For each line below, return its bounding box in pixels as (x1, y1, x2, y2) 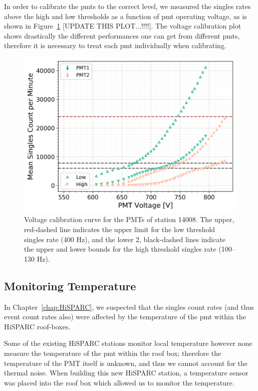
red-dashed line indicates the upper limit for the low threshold (24, 224, 215, 235)
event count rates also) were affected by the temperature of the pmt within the (4, 311, 246, 322)
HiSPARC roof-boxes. (4, 321, 71, 331)
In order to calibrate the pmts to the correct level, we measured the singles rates (4, 1, 251, 11)
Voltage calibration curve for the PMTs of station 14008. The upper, (24, 214, 234, 225)
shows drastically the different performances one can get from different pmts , (4, 30, 240, 41)
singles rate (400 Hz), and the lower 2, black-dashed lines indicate (24, 234, 226, 244)
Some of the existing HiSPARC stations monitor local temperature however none (4, 338, 252, 348)
